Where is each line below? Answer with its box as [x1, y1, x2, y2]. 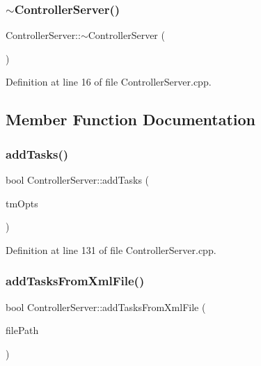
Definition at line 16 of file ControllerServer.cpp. [6, 74, 212, 89]
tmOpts [6, 196, 38, 210]
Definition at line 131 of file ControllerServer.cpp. [6, 242, 216, 257]
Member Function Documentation [6, 109, 256, 130]
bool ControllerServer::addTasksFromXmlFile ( [6, 299, 206, 314]
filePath [6, 323, 39, 337]
